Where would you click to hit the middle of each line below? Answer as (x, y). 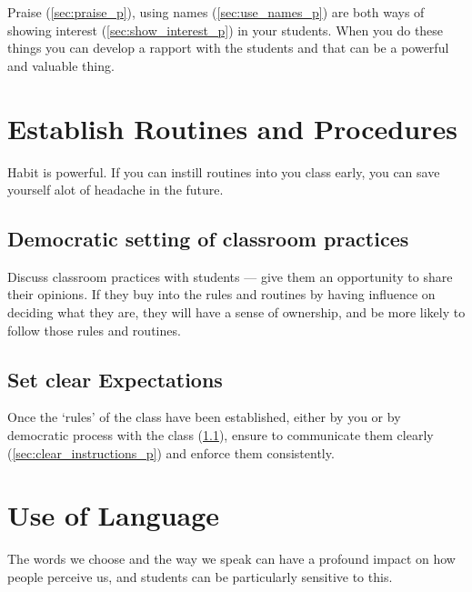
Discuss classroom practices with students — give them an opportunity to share (230, 276)
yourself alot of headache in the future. (115, 190)
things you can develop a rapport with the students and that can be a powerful (228, 48)
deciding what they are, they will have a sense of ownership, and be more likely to (236, 312)
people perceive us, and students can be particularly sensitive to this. (200, 576)
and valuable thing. (61, 65)
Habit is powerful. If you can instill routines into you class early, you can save (224, 171)
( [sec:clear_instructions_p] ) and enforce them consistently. (171, 452)
